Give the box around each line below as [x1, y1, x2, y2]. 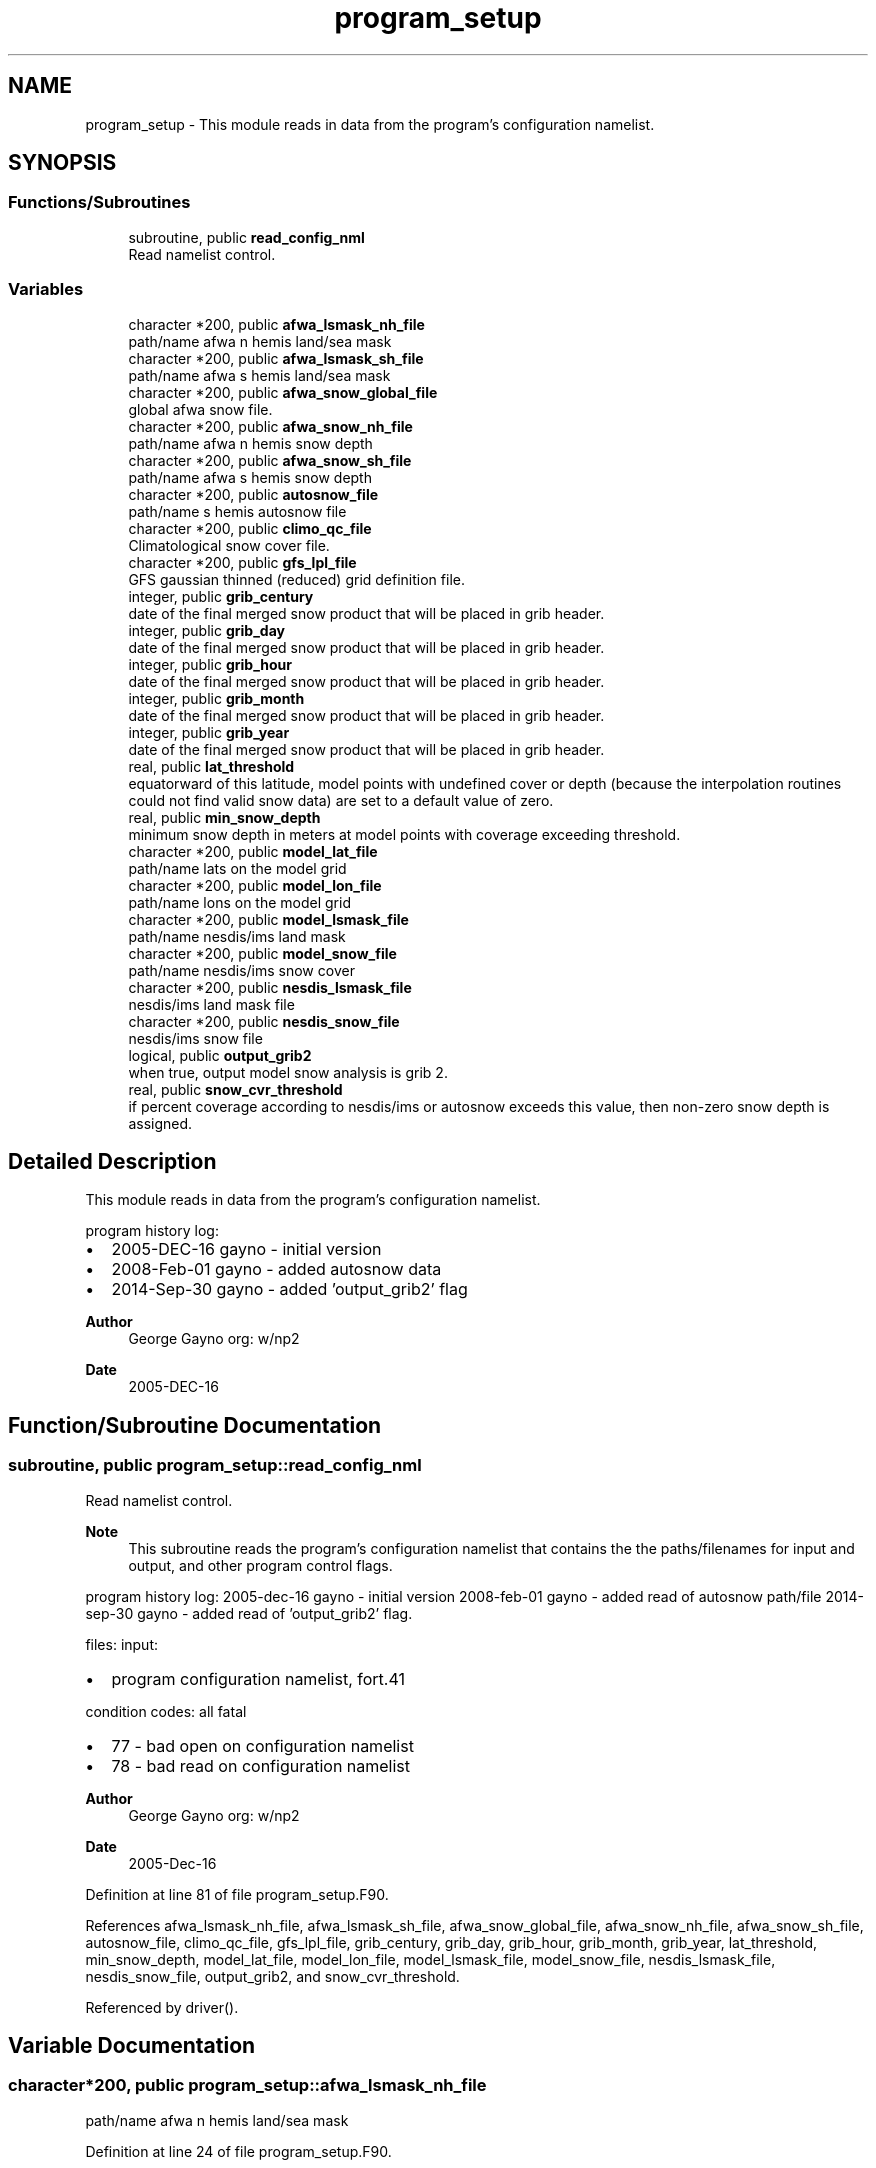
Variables [8, 279, 84, 300]
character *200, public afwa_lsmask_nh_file [128, 315, 425, 333]
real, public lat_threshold [128, 757, 295, 775]
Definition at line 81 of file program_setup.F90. [85, 1885, 389, 1903]
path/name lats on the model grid [128, 859, 347, 877]
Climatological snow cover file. [128, 536, 330, 554]
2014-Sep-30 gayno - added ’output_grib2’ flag [111, 1279, 468, 1300]
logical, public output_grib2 [128, 1046, 312, 1064]
